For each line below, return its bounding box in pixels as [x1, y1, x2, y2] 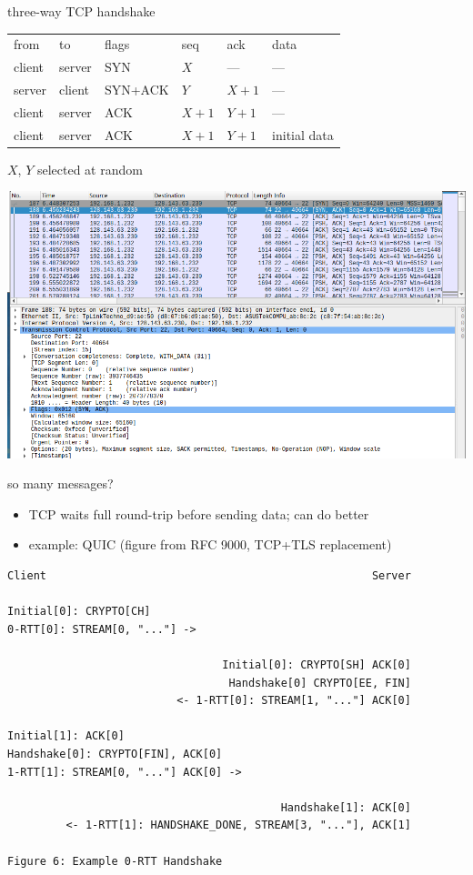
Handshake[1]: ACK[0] [280, 800, 411, 814]
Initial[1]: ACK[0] [7, 729, 125, 743]
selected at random [36, 159, 143, 178]
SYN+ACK [104, 80, 169, 99]
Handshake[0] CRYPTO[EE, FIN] [228, 676, 411, 689]
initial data [272, 125, 334, 144]
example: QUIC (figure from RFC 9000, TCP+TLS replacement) [28, 535, 392, 554]
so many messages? [7, 474, 114, 493]
